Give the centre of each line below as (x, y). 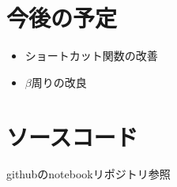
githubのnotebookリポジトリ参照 (88, 174)
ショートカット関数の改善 (91, 56)
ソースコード (72, 136)
